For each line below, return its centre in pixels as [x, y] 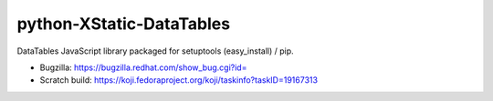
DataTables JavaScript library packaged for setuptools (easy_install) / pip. [155, 51]
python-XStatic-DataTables [124, 24]
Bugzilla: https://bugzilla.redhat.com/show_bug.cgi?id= [143, 67]
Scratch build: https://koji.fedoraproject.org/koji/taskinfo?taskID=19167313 [179, 80]
